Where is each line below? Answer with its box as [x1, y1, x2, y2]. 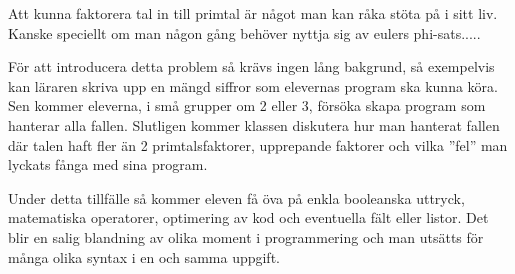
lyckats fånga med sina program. [8, 154, 208, 175]
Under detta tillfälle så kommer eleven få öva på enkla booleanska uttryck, [8, 187, 465, 208]
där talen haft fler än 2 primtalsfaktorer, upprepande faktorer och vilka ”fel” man [8, 134, 508, 155]
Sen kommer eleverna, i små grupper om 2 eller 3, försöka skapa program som [8, 95, 486, 116]
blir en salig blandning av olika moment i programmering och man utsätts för [8, 226, 484, 247]
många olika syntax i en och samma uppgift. [8, 246, 280, 267]
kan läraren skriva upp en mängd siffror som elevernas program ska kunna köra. [8, 75, 498, 96]
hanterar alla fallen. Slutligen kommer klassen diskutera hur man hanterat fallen [8, 114, 500, 135]
